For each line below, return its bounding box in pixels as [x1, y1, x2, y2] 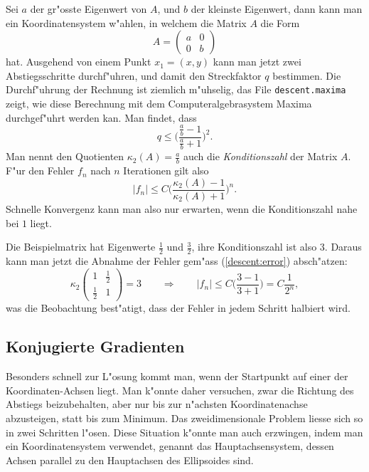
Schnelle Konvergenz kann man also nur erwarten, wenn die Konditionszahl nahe [6, 201, 358, 216]
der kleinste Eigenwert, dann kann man [191, 1, 363, 16]
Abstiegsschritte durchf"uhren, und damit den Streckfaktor [6, 68, 262, 83]
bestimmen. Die [272, 68, 341, 83]
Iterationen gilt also [123, 163, 209, 178]
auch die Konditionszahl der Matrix [183, 149, 338, 164]
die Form [260, 15, 300, 30]
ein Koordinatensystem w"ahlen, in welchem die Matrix [6, 15, 247, 30]
